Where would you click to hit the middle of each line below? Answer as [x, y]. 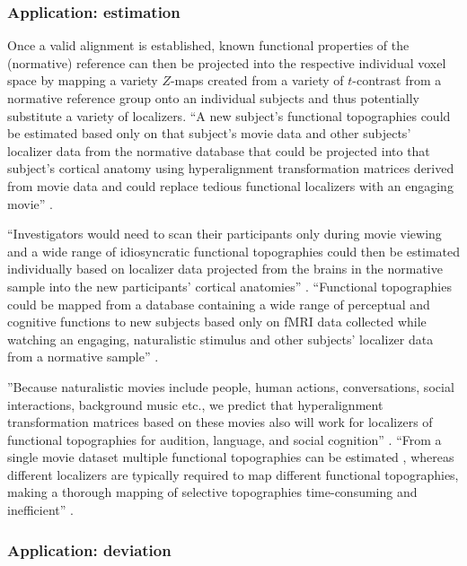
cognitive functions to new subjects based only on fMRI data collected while [217, 322]
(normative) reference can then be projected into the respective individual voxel [227, 62]
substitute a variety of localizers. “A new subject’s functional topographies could [229, 115]
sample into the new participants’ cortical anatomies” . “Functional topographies [229, 286]
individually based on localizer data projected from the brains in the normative [225, 269]
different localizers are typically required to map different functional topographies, [233, 474]
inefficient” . [40, 510]
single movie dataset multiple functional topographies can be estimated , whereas [231, 457]
